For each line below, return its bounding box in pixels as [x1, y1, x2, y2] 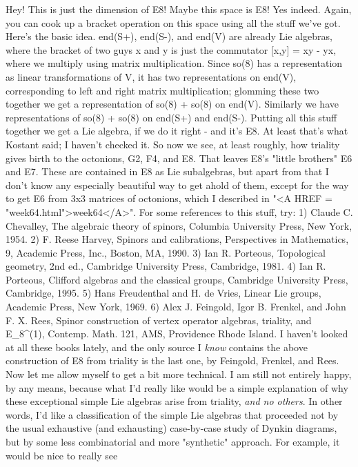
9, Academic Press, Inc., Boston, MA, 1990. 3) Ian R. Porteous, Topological [6, 245, 326, 259]
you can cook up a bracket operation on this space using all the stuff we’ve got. [6, 15, 341, 30]
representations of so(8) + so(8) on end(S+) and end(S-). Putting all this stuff [6, 110, 337, 124]
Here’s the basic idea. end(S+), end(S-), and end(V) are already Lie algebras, [6, 29, 332, 43]
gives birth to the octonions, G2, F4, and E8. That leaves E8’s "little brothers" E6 [6, 150, 352, 165]
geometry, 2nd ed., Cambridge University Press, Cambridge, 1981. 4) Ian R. [6, 259, 326, 273]
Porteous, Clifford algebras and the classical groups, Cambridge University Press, [6, 272, 348, 286]
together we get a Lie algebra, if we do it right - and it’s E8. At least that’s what [6, 123, 348, 138]
